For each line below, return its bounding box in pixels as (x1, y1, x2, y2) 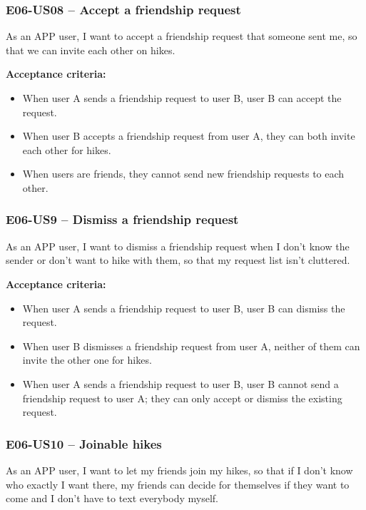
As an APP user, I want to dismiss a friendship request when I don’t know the (6, 238, 350, 253)
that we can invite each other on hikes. (6, 42, 176, 57)
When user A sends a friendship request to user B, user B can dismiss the (22, 300, 345, 315)
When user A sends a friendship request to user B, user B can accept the (22, 91, 342, 105)
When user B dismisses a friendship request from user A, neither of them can (22, 338, 360, 353)
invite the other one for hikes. (22, 352, 152, 367)
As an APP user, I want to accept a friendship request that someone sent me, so (6, 29, 357, 44)
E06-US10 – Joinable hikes (6, 434, 162, 452)
